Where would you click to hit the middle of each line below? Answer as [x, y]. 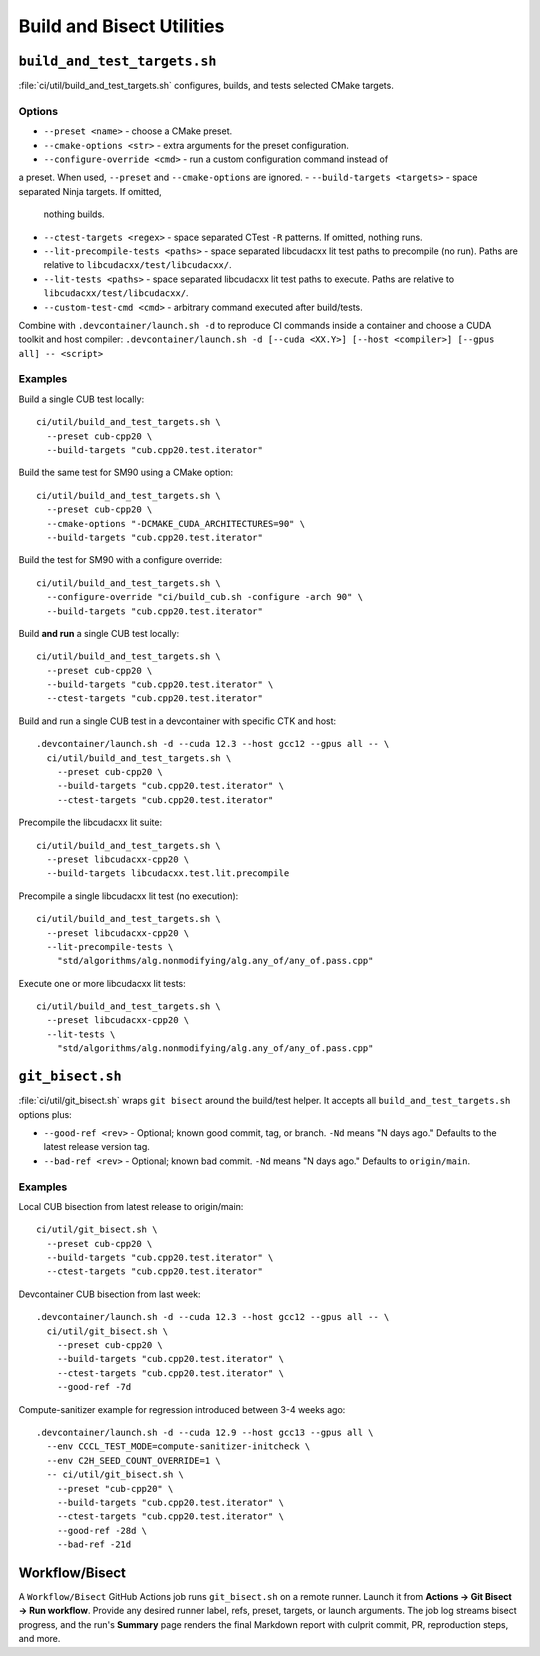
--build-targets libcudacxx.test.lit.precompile [168, 873]
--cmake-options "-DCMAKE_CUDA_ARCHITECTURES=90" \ [175, 523]
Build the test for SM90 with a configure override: [120, 560]
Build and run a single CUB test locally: [99, 633]
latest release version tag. [96, 1147]
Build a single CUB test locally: [81, 399]
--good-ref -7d [94, 1387]
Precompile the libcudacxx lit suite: [90, 822]
